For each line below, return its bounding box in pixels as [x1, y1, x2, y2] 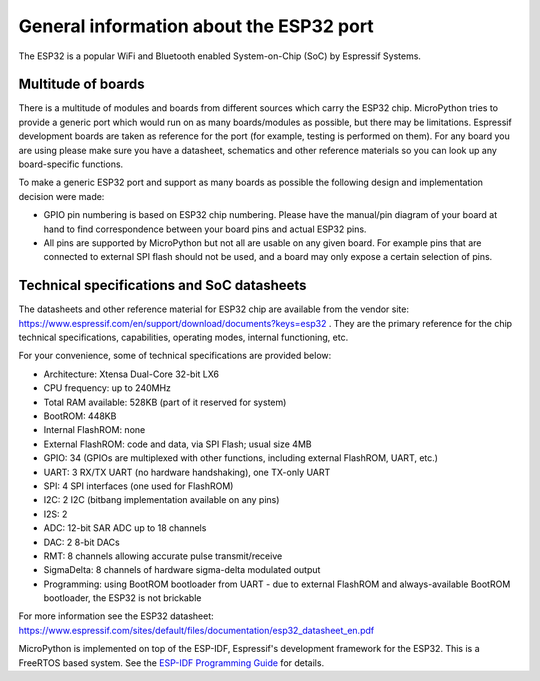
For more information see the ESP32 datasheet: [18, 610, 214, 622]
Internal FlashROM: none [43, 424, 146, 436]
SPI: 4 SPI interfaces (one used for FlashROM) [43, 480, 234, 492]
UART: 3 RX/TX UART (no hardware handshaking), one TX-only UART [43, 466, 331, 478]
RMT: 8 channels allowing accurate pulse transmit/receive [43, 550, 283, 562]
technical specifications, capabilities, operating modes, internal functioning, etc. [18, 331, 349, 344]
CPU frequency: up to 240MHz [43, 382, 172, 394]
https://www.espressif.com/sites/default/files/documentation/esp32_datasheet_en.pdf [18, 624, 375, 636]
